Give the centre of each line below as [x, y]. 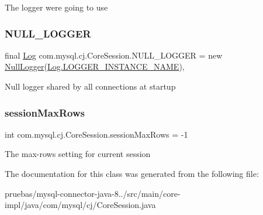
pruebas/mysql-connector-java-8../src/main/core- [93, 193]
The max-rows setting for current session [78, 154]
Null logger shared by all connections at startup [90, 86]
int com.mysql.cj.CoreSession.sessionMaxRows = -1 [96, 134]
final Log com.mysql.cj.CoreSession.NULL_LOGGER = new [114, 55]
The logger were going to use [56, 7]
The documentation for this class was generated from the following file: [132, 173]
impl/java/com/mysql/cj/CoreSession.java [80, 205]
